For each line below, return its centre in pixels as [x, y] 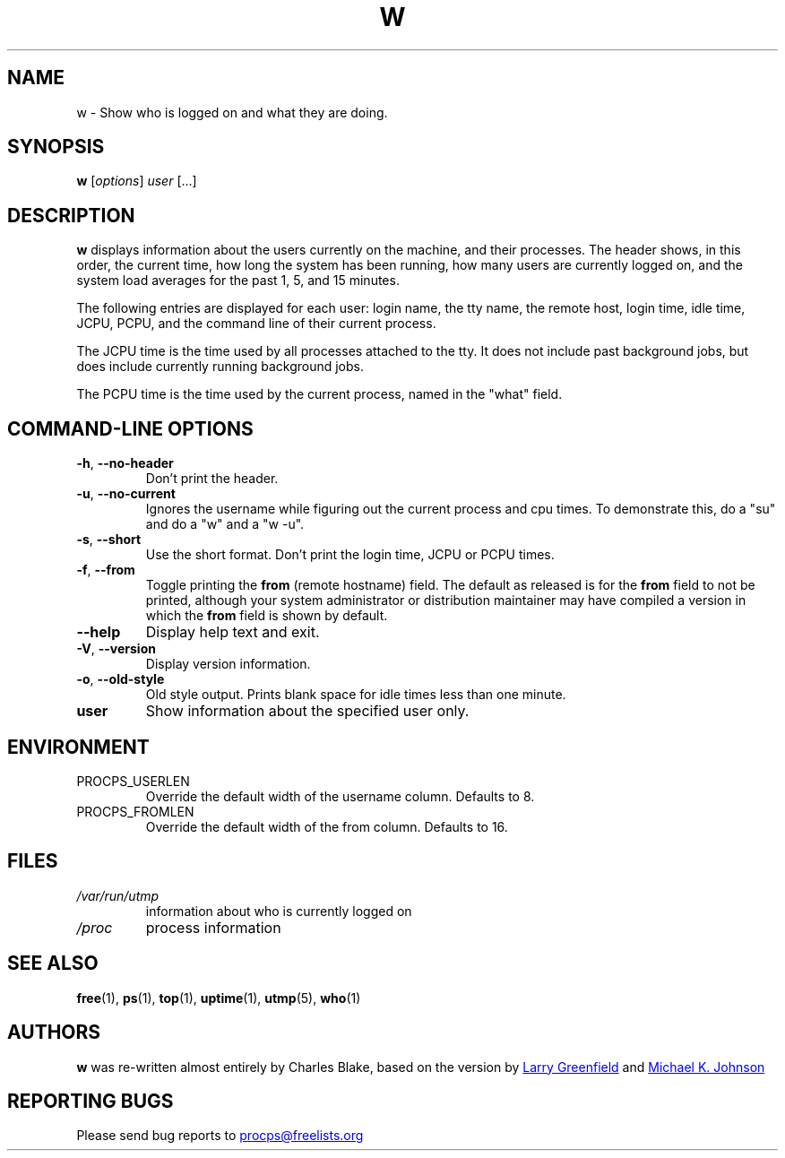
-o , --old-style [121, 679]
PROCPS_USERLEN [133, 781]
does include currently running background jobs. [220, 367]
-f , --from [106, 570]
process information [213, 927]
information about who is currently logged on [279, 911]
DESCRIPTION [71, 215]
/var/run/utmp [118, 895]
